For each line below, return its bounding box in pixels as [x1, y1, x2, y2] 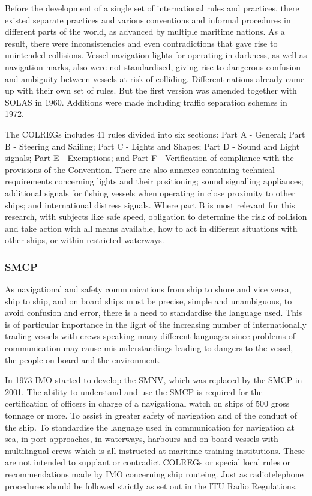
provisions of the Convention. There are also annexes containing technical [5, 163, 275, 175]
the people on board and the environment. [5, 353, 160, 366]
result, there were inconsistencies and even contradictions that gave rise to [5, 37, 278, 49]
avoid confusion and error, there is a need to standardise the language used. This [5, 306, 302, 319]
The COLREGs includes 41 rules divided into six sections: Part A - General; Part [5, 127, 305, 140]
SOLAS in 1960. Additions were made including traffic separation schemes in [5, 95, 287, 108]
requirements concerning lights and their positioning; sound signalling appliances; [5, 175, 304, 187]
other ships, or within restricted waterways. [5, 234, 164, 246]
